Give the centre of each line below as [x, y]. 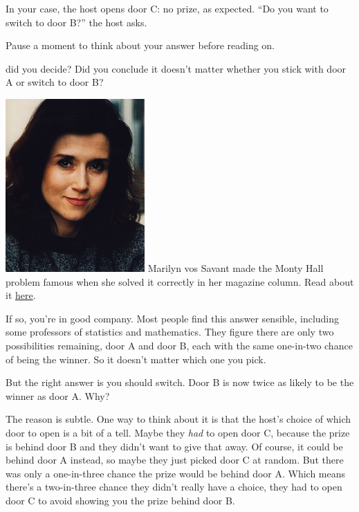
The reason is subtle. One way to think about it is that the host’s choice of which [178, 419]
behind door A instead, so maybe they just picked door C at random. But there [175, 460]
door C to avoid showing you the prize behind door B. [120, 500]
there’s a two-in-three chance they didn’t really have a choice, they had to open [174, 487]
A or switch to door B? [55, 82]
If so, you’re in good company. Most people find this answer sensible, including [173, 318]
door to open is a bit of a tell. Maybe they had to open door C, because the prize [178, 432]
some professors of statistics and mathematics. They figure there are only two [170, 332]
